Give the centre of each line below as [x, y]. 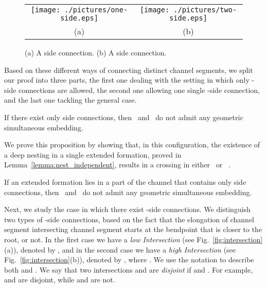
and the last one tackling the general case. [70, 100]
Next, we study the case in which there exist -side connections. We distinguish [127, 209]
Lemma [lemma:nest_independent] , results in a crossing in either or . [117, 165]
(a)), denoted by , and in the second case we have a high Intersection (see [120, 249]
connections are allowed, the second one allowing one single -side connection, [139, 90]
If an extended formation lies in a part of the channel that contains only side [125, 181]
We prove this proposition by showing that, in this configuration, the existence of [132, 145]
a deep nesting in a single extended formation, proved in [93, 154]
